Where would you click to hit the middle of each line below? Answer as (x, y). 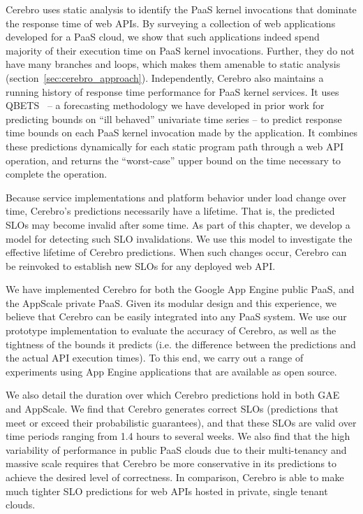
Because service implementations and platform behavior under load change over (176, 197)
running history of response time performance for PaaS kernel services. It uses (172, 91)
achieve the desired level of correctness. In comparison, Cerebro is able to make (175, 477)
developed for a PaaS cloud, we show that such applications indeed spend (163, 37)
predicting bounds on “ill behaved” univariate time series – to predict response (174, 119)
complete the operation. (57, 174)
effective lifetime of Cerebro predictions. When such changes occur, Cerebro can (176, 252)
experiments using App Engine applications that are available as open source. (171, 371)
